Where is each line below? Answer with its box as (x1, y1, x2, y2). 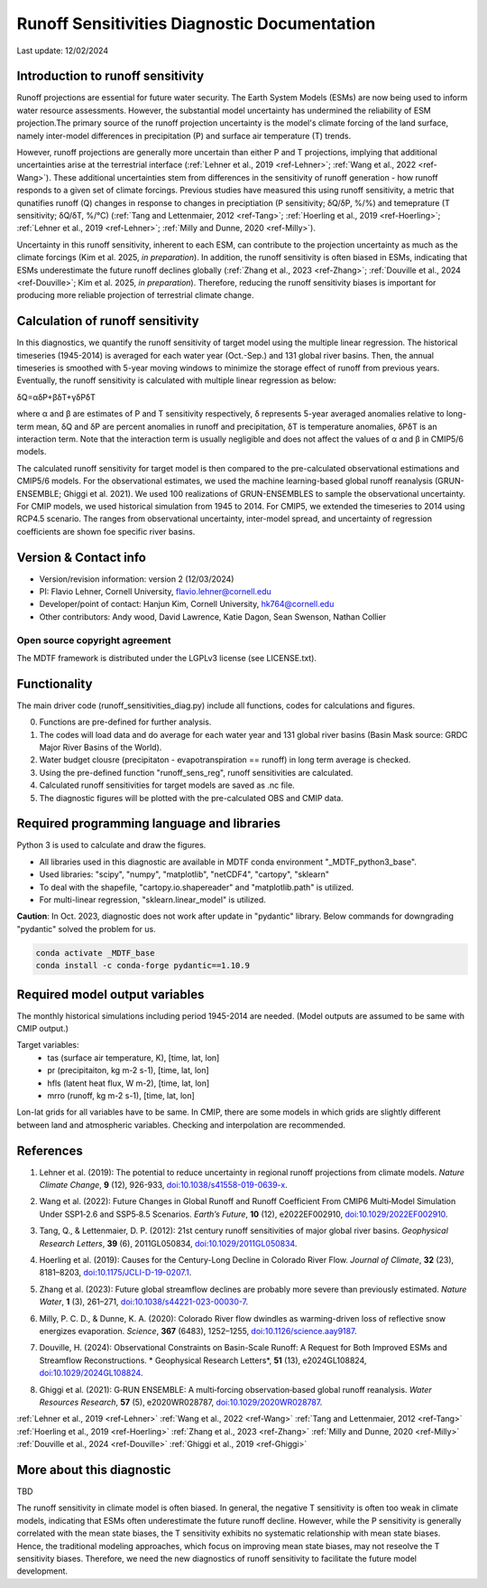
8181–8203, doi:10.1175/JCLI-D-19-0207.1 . (39, 1267, 192, 1278)
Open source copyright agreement (16, 633, 171, 646)
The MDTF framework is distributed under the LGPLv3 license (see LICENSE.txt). (16, 652, 317, 663)
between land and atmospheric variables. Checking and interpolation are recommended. (16, 1119, 346, 1130)
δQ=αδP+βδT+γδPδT (16, 391, 96, 402)
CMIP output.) (16, 1023, 69, 1034)
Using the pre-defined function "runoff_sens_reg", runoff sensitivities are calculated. (39, 767, 354, 778)
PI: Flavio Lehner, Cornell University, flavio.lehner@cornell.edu (39, 585, 272, 596)
